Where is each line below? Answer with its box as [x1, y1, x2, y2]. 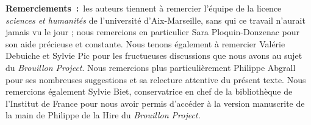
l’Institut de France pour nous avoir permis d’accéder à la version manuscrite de [5, 96, 305, 109]
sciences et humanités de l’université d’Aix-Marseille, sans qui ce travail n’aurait [5, 13, 306, 26]
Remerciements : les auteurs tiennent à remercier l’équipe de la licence [5, 2, 282, 14]
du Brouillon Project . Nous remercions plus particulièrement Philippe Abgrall [5, 61, 296, 73]
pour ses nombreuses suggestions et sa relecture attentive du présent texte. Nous [5, 73, 306, 86]
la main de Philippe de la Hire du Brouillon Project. [5, 109, 201, 121]
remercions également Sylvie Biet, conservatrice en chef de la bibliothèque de [5, 85, 293, 98]
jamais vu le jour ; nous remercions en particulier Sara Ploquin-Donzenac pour [5, 25, 299, 38]
